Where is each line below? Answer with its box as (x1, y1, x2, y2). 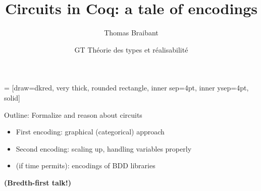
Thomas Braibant (104, 27, 159, 38)
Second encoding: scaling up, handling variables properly (16, 143, 192, 154)
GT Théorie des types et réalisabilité (74, 44, 188, 55)
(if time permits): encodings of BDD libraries (16, 160, 155, 171)
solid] (4, 92, 20, 103)
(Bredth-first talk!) (4, 177, 71, 187)
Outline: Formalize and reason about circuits (4, 109, 142, 120)
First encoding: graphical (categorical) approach (16, 126, 165, 137)
